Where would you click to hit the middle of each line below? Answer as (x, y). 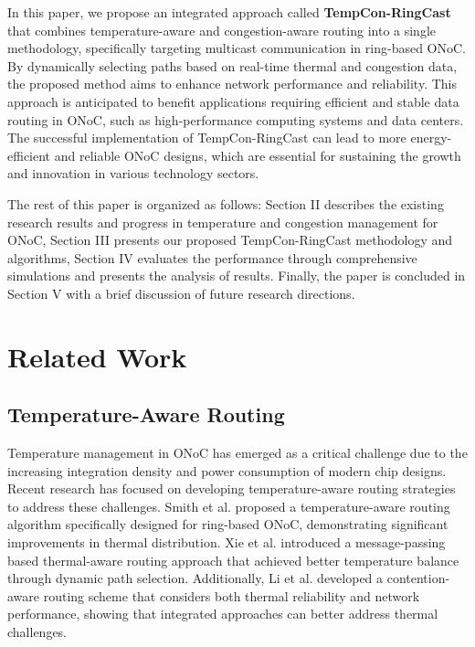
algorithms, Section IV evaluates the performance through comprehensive (212, 257)
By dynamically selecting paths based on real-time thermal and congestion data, (232, 65)
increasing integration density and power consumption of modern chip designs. (227, 470)
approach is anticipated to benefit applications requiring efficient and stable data (233, 101)
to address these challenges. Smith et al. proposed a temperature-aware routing (229, 506)
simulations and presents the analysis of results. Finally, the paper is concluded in (237, 276)
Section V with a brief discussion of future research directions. (181, 293)
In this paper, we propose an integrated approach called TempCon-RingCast (229, 12)
